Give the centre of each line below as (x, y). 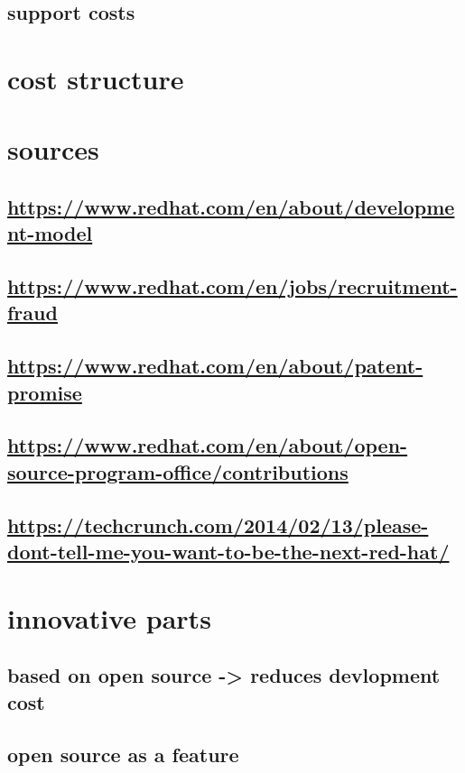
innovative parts (109, 617)
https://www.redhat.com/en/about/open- (208, 445)
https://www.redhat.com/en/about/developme (231, 206)
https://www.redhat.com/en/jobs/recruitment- (232, 286)
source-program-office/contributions (178, 471)
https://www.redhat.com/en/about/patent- (215, 366)
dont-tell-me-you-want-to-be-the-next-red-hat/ (228, 551)
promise (45, 392)
